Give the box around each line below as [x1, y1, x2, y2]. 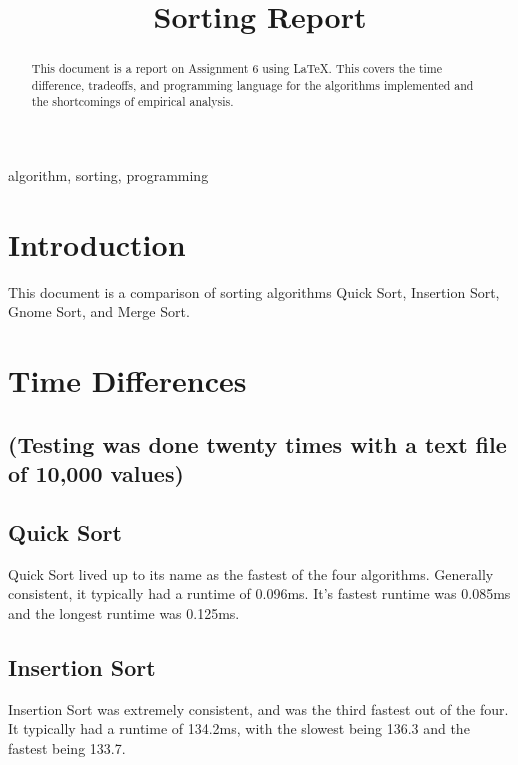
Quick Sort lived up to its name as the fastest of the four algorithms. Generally [8, 563, 494, 584]
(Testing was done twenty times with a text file [8, 428, 507, 459]
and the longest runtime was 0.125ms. [8, 602, 240, 623]
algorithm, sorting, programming [8, 165, 209, 186]
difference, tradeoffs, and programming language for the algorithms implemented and [31, 76, 474, 93]
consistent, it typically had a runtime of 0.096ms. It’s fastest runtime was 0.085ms [8, 583, 511, 604]
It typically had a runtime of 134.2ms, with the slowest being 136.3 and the [8, 718, 470, 739]
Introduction [8, 223, 186, 264]
